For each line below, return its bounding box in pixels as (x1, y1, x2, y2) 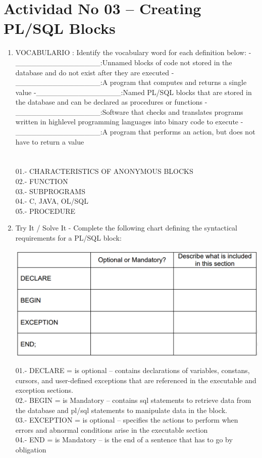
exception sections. (15, 385, 73, 395)
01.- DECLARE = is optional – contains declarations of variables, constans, (15, 365, 250, 376)
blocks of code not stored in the (134, 57, 232, 67)
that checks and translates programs (131, 106, 243, 117)
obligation (15, 444, 46, 455)
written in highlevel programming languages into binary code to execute (15, 116, 239, 127)
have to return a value (15, 136, 84, 147)
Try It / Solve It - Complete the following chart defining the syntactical (15, 222, 237, 233)
